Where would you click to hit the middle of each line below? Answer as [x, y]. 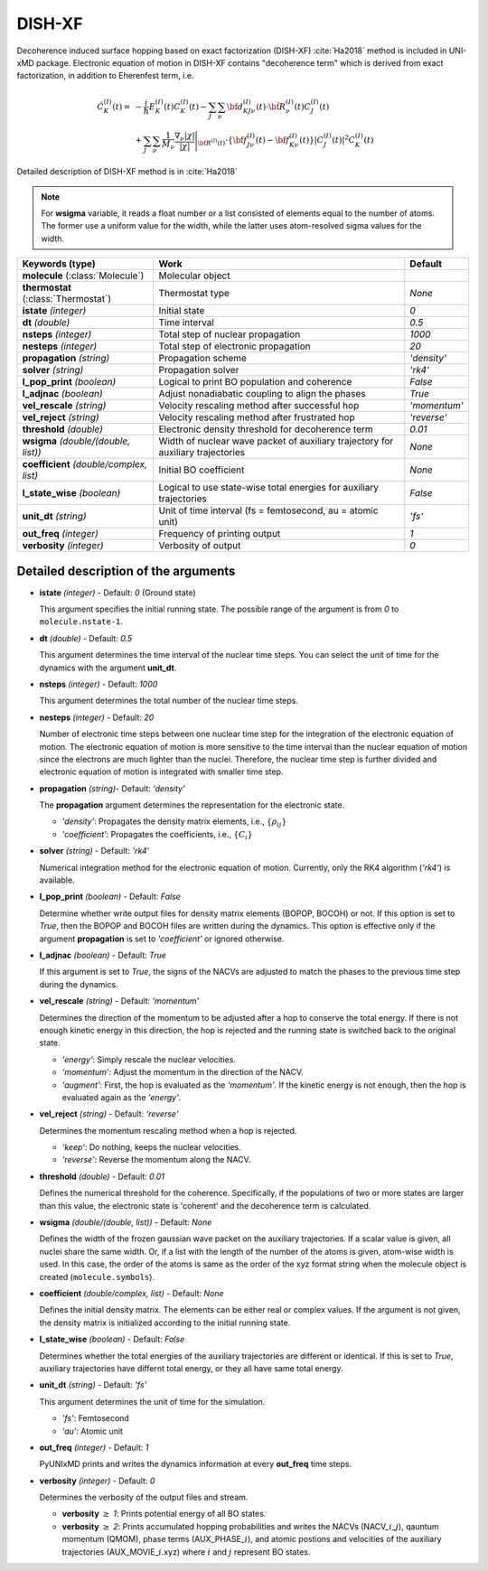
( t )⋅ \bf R [271, 107]
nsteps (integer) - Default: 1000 [99, 684]
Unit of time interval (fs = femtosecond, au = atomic [268, 510]
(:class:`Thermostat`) [67, 299]
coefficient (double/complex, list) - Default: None [132, 1293]
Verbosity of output [200, 546]
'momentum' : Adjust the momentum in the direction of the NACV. [183, 1072]
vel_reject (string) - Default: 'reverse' [109, 1114]
